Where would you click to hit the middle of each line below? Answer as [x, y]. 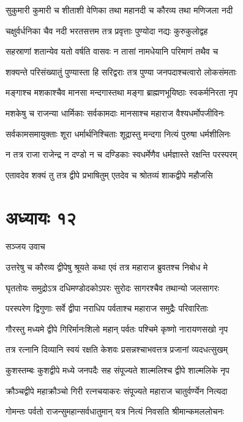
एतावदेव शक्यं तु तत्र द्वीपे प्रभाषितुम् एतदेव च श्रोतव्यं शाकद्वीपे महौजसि [109, 175]
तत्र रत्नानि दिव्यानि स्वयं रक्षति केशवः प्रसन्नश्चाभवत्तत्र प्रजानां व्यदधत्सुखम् [117, 349]
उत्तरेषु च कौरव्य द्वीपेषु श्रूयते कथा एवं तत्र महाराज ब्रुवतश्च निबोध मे [107, 267]
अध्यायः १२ [41, 217]
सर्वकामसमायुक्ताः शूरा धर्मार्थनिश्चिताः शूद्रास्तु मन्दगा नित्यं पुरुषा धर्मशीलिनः [118, 133]
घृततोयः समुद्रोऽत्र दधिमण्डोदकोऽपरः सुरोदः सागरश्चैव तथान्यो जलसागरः [112, 287]
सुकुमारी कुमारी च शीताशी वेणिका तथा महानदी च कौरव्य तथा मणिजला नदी [119, 10]
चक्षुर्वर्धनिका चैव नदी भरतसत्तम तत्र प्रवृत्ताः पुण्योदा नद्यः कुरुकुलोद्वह [107, 30]
